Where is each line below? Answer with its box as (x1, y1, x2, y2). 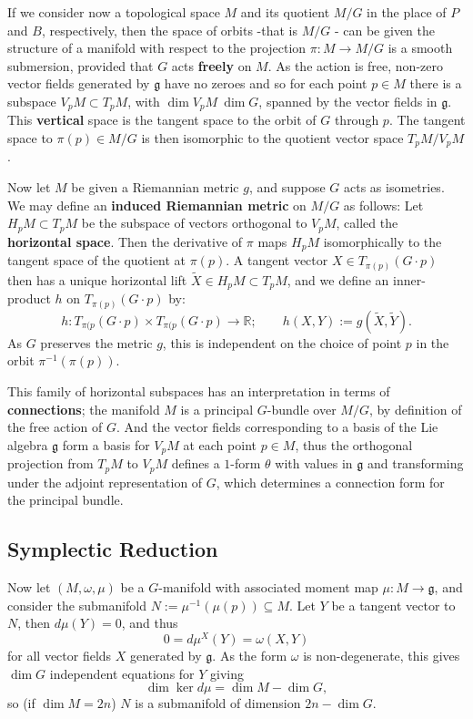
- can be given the (334, 20, 435, 39)
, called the (336, 213, 398, 232)
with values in (275, 454, 353, 473)
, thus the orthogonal (295, 435, 413, 454)
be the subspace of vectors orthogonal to (81, 213, 307, 232)
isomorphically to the (323, 231, 442, 251)
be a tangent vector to (331, 595, 456, 614)
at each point (183, 435, 257, 454)
